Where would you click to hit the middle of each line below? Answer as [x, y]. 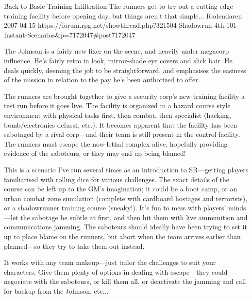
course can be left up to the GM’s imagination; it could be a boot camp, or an [121, 189]
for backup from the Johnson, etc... [56, 291]
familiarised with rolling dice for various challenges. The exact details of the [117, 179]
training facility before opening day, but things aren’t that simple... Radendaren [123, 15]
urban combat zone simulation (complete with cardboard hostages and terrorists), [126, 198]
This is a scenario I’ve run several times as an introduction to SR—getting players [126, 169]
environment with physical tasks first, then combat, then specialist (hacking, [118, 115]
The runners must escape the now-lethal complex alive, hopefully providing [116, 143]
